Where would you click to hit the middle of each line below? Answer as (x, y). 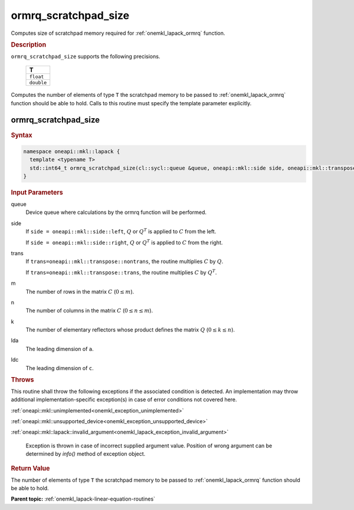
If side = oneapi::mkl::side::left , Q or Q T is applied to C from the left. (121, 231)
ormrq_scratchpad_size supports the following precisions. (86, 56)
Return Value (30, 468)
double (38, 83)
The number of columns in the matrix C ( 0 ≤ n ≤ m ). (89, 311)
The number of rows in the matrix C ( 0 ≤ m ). (80, 291)
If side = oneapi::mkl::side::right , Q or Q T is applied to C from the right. (124, 242)
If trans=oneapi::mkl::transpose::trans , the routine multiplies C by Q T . (121, 272)
